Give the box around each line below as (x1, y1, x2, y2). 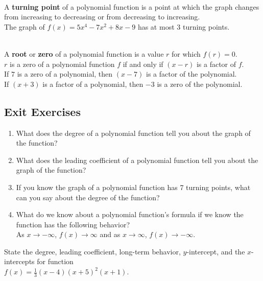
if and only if (123, 58, 163, 69)
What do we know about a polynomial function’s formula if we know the (16, 209, 244, 220)
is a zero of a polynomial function (9, 58, 115, 69)
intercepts (4, 256, 35, 267)
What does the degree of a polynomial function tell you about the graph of (16, 127, 251, 138)
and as (100, 229, 121, 240)
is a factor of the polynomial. (146, 68, 237, 79)
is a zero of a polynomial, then (17, 68, 113, 79)
